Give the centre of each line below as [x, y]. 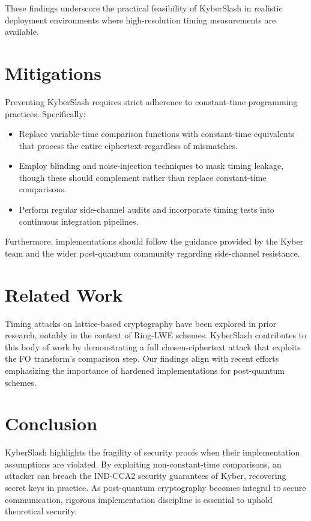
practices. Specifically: [45, 113]
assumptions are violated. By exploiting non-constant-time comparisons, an [143, 464]
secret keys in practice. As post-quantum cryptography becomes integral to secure [155, 488]
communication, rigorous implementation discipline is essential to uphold [139, 499]
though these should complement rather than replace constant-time [143, 177]
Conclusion [51, 423]
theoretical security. [41, 511]
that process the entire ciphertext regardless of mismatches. [128, 145]
